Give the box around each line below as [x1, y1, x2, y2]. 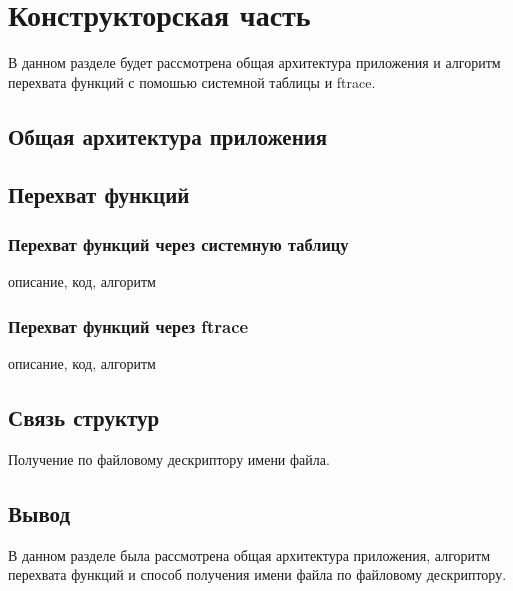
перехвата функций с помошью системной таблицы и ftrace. [8, 71, 376, 92]
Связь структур [8, 401, 160, 432]
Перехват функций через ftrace [8, 313, 249, 338]
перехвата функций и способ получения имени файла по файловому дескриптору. [8, 564, 507, 585]
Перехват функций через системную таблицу [8, 231, 349, 256]
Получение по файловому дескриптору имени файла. [8, 448, 330, 469]
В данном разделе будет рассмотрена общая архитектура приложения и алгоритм [8, 52, 501, 73]
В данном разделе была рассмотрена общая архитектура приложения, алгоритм [8, 544, 491, 565]
